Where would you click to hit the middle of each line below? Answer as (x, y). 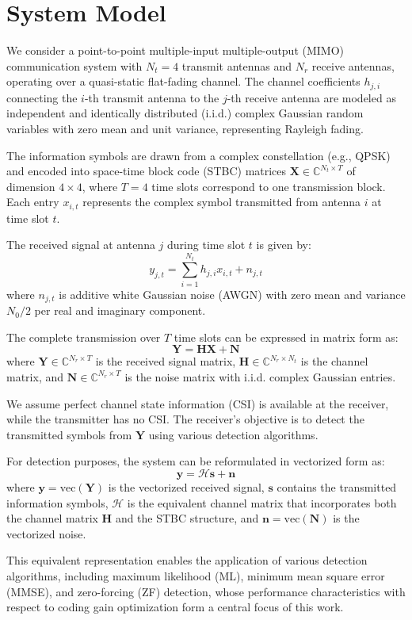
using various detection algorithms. (233, 434)
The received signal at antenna (81, 245)
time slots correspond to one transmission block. (269, 186)
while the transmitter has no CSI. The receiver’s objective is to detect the (185, 419)
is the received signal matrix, (166, 361)
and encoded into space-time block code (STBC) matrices (147, 171)
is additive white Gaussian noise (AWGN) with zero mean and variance (232, 294)
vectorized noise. (46, 533)
